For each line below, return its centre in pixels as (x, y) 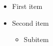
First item (27, 6)
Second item (30, 23)
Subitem (36, 39)
